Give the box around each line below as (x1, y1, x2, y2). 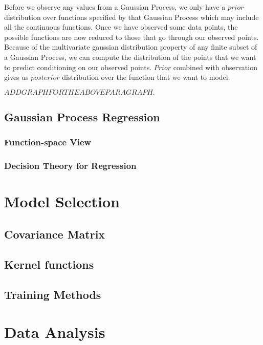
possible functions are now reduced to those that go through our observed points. (4, 31, 259, 42)
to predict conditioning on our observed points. (4, 61, 152, 72)
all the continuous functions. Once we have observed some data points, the (4, 21, 238, 32)
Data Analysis (4, 321, 105, 342)
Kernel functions (4, 256, 94, 272)
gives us (4, 72, 29, 82)
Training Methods (4, 286, 101, 302)
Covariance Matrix (4, 226, 105, 242)
